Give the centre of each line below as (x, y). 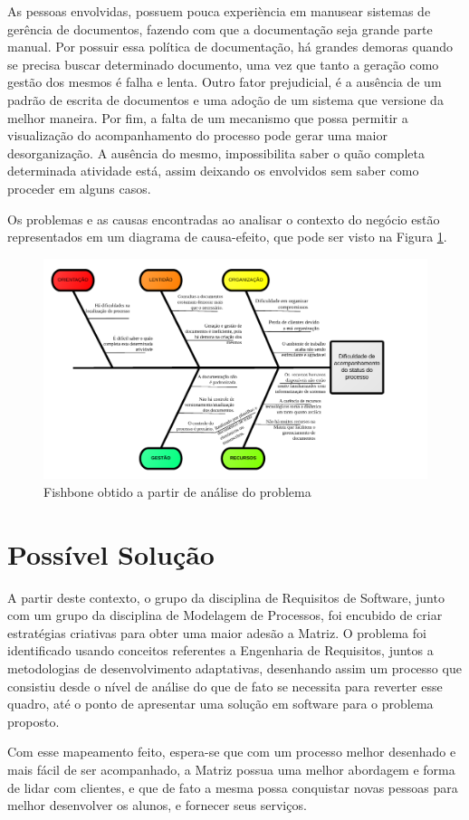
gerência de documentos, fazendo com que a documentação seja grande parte (220, 29)
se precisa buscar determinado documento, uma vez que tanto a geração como (223, 64)
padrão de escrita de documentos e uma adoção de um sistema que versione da (225, 99)
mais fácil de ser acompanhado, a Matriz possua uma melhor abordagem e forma (231, 769)
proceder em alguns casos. (79, 188)
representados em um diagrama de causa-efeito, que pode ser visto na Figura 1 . (227, 237)
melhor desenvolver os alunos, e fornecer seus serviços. (157, 805)
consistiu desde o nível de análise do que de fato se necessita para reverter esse (225, 686)
